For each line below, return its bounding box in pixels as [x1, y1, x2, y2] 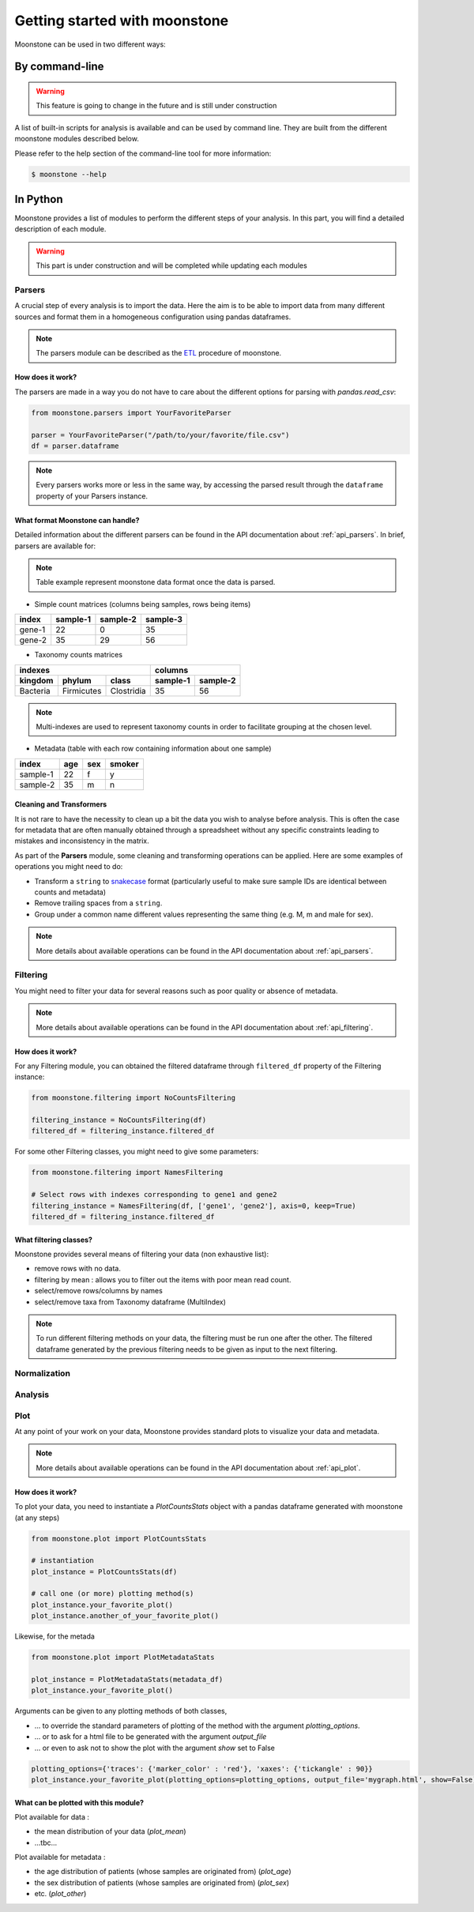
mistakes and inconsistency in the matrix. [14, 836, 149, 845]
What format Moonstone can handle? [14, 515, 140, 525]
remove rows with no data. [34, 1264, 122, 1274]
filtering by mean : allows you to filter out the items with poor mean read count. [34, 1274, 292, 1284]
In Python [14, 192, 63, 205]
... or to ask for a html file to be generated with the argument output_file [34, 1732, 267, 1741]
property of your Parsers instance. [36, 491, 149, 501]
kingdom [19, 675, 54, 686]
